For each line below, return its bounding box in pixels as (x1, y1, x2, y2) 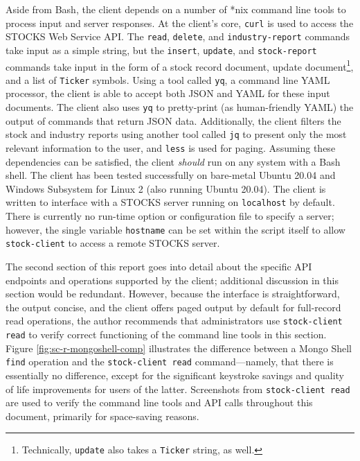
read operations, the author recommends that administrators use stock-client (6, 313, 343, 328)
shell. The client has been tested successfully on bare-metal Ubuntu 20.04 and (6, 168, 336, 182)
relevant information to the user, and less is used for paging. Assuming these (6, 140, 336, 155)
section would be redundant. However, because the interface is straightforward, (6, 286, 340, 301)
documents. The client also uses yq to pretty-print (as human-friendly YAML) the (6, 100, 354, 114)
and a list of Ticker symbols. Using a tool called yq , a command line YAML (6, 72, 330, 87)
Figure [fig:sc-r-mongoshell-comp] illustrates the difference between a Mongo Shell (6, 340, 352, 355)
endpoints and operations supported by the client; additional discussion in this (6, 272, 339, 287)
